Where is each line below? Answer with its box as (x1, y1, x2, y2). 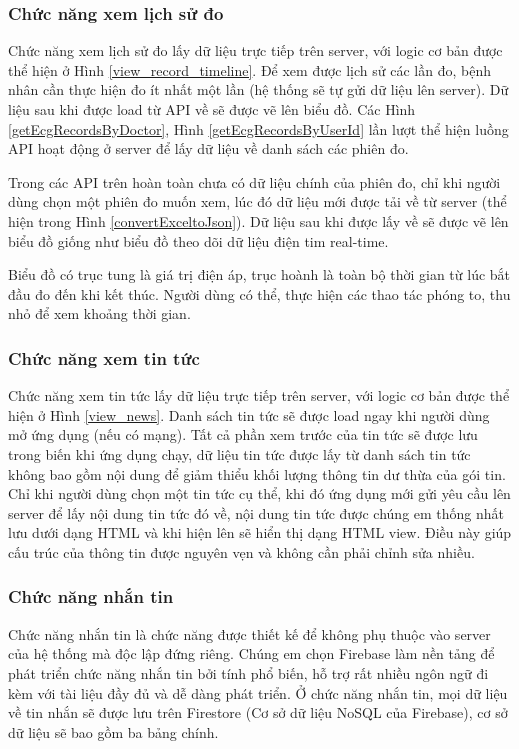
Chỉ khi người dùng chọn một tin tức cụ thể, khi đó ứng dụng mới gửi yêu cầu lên (8, 483, 511, 504)
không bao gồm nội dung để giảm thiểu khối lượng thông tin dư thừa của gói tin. (8, 463, 506, 484)
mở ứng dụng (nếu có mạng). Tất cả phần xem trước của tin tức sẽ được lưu (8, 424, 478, 445)
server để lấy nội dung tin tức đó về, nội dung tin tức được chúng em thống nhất (8, 502, 505, 523)
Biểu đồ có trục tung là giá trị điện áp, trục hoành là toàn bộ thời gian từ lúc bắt (8, 264, 511, 285)
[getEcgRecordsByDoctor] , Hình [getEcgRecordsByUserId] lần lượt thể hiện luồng (8, 118, 509, 139)
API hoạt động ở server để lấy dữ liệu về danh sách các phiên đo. (8, 138, 409, 159)
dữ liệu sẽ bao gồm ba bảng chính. (8, 721, 219, 742)
